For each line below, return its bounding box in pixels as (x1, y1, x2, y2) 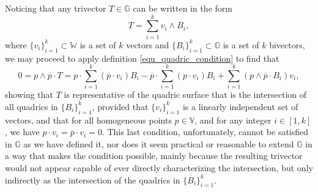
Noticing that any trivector (5, 2, 106, 14)
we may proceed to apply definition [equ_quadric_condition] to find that (5, 51, 279, 64)
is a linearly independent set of (182, 100, 298, 113)
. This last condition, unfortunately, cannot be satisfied (102, 125, 309, 138)
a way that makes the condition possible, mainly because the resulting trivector (5, 149, 303, 162)
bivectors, (269, 38, 305, 51)
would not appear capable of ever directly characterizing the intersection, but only (5, 161, 313, 174)
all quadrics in (5, 100, 58, 113)
